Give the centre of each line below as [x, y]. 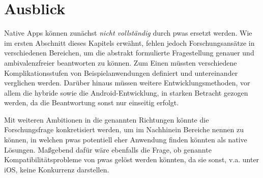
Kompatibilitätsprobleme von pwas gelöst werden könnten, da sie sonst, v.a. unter [132, 159]
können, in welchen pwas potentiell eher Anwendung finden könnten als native [126, 140]
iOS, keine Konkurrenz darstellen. [57, 169]
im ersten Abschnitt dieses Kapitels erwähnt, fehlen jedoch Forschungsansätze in [129, 42]
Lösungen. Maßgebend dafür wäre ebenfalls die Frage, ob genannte [108, 149]
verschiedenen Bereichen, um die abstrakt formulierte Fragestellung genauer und [129, 53]
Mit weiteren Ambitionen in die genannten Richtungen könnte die [107, 119]
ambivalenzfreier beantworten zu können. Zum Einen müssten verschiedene [121, 62]
